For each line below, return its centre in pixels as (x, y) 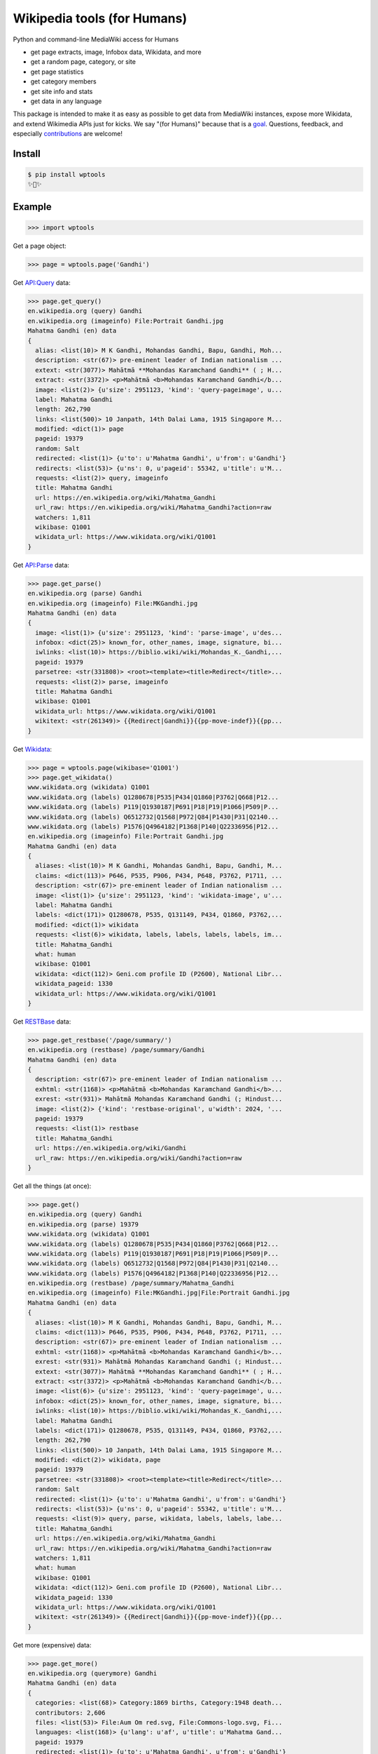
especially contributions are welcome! (68, 134)
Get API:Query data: (42, 283)
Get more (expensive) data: (52, 1645)
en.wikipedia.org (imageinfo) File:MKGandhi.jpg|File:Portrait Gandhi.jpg (159, 1293)
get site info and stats (62, 91)
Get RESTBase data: (42, 1022)
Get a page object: (40, 246)
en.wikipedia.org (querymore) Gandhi (92, 1674)
